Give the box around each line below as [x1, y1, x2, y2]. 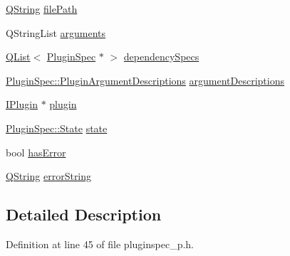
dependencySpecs [123, 49, 200, 64]
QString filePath [6, 1, 78, 16]
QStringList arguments [6, 25, 106, 40]
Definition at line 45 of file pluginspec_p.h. [6, 236, 194, 251]
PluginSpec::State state [6, 120, 108, 135]
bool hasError [6, 144, 66, 159]
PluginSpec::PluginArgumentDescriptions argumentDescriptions [6, 73, 284, 87]
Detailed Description [6, 203, 162, 225]
